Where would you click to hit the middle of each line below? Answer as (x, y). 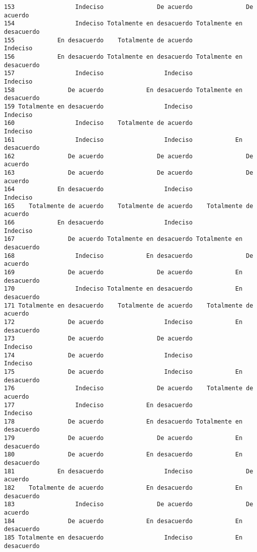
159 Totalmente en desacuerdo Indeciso (98, 106)
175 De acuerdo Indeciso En (123, 372)
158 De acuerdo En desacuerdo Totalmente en (123, 90)
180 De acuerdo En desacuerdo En (123, 455)
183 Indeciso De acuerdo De (129, 504)
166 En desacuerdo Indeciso (98, 223)
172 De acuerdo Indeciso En (123, 322)
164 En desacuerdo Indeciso (98, 189)
